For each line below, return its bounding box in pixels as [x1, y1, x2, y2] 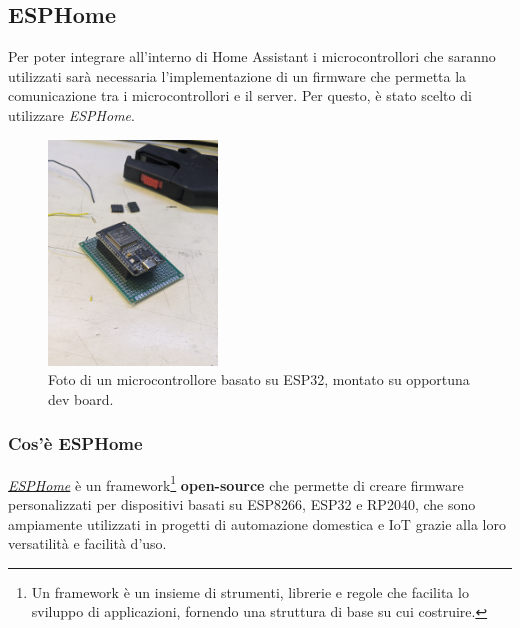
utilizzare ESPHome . [8, 104, 135, 125]
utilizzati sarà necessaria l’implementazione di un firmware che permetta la [8, 65, 467, 86]
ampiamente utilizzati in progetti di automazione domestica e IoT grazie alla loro [8, 513, 506, 534]
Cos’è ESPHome [8, 431, 143, 456]
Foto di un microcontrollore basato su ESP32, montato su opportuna [48, 369, 470, 390]
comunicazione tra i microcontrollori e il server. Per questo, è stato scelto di [8, 85, 472, 106]
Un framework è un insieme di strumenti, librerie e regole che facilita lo [31, 581, 469, 602]
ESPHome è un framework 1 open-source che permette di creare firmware [8, 471, 464, 495]
